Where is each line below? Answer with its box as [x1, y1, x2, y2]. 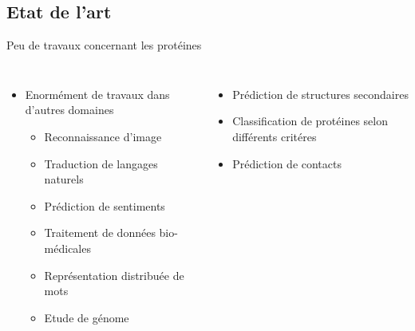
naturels [44, 171, 84, 187]
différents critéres [232, 128, 317, 144]
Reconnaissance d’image [44, 128, 162, 144]
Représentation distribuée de [44, 266, 184, 283]
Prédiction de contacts [232, 155, 342, 171]
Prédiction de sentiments [44, 197, 165, 214]
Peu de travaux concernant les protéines [6, 37, 202, 53]
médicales [44, 239, 91, 256]
